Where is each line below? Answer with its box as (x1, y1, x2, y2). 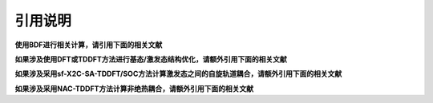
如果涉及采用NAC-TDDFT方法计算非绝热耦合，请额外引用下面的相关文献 (14, 84, 254, 93)
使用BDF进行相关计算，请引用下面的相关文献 (14, 40, 163, 50)
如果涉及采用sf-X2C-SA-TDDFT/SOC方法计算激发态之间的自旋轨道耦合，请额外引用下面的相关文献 (14, 69, 342, 79)
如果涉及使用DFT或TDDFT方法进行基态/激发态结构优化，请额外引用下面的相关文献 (14, 54, 288, 64)
